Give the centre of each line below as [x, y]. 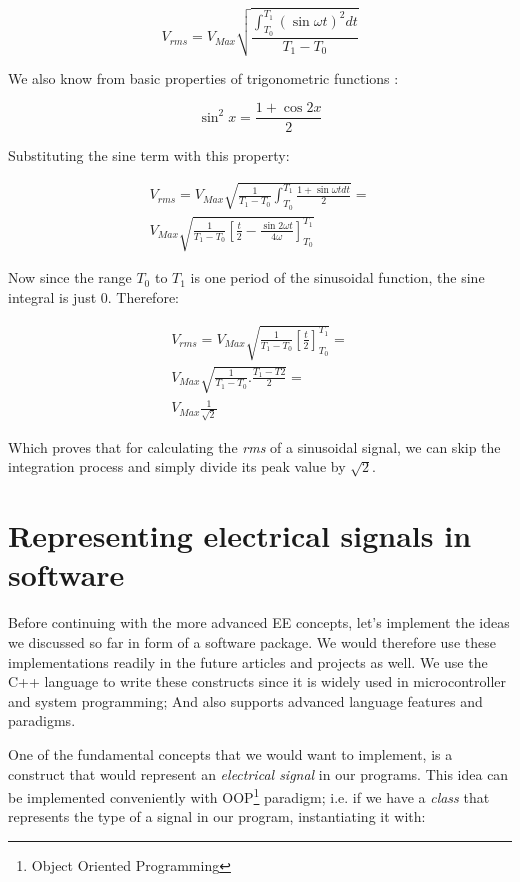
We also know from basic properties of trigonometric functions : [203, 77]
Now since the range [70, 277]
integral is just [52, 296]
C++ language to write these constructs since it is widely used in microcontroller [257, 681]
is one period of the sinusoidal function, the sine [337, 277]
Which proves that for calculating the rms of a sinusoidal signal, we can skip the [254, 446]
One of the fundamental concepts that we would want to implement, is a [230, 753]
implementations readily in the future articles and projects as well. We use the [248, 661]
